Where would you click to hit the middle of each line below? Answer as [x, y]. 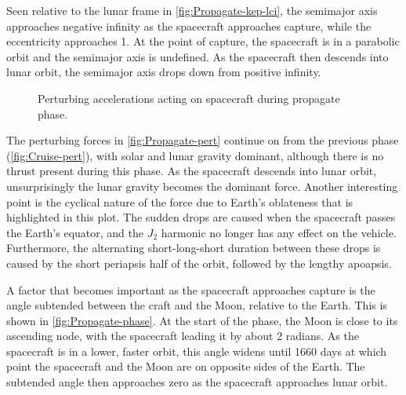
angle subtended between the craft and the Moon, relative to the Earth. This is [197, 305]
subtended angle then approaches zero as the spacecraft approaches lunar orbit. [197, 382]
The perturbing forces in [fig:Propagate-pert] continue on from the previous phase [203, 140]
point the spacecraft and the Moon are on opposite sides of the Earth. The [186, 366]
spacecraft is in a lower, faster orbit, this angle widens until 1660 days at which [197, 351]
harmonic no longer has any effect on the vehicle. [279, 232]
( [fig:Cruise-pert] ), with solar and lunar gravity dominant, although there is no [195, 155]
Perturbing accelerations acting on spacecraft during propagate [189, 98]
